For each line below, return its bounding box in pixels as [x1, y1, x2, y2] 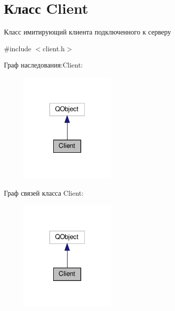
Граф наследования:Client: [4, 60, 83, 70]
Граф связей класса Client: [4, 187, 84, 198]
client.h [42, 43, 65, 53]
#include [4, 43, 32, 53]
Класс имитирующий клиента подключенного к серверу [4, 27, 171, 37]
